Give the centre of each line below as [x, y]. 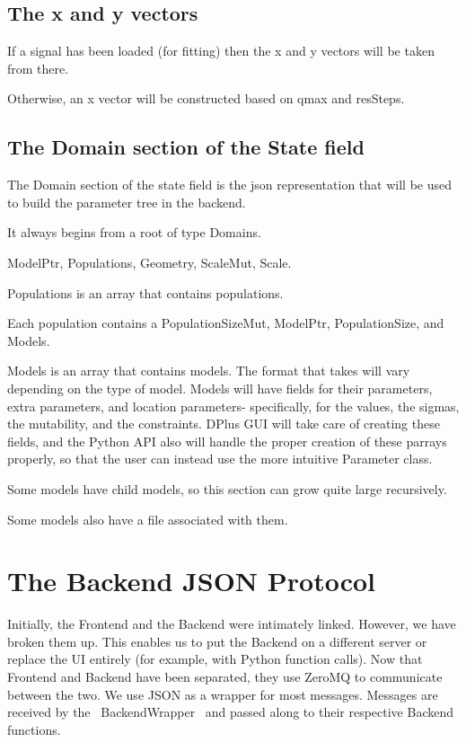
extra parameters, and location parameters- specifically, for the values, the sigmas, [233, 406]
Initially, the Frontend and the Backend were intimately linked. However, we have [232, 624]
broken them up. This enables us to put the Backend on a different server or [217, 641]
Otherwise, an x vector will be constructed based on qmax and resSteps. [206, 98]
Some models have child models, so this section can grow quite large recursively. [227, 488]
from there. [38, 68]
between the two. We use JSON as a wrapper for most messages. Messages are [223, 694]
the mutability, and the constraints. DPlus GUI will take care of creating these [224, 424]
